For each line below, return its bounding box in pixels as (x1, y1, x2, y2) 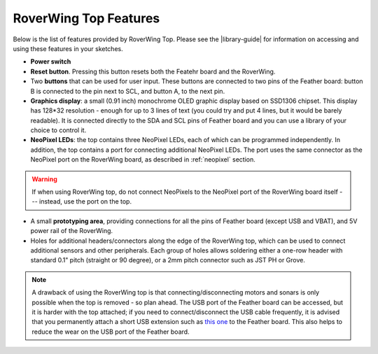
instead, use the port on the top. (38, 197, 132, 206)
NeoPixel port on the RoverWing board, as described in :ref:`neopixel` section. (30, 155, 255, 164)
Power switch (30, 57, 71, 66)
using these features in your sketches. (13, 44, 123, 52)
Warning (31, 175, 57, 183)
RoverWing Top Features (13, 10, 160, 26)
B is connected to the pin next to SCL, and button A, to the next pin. (30, 87, 225, 95)
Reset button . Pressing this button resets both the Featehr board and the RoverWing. (30, 67, 276, 76)
